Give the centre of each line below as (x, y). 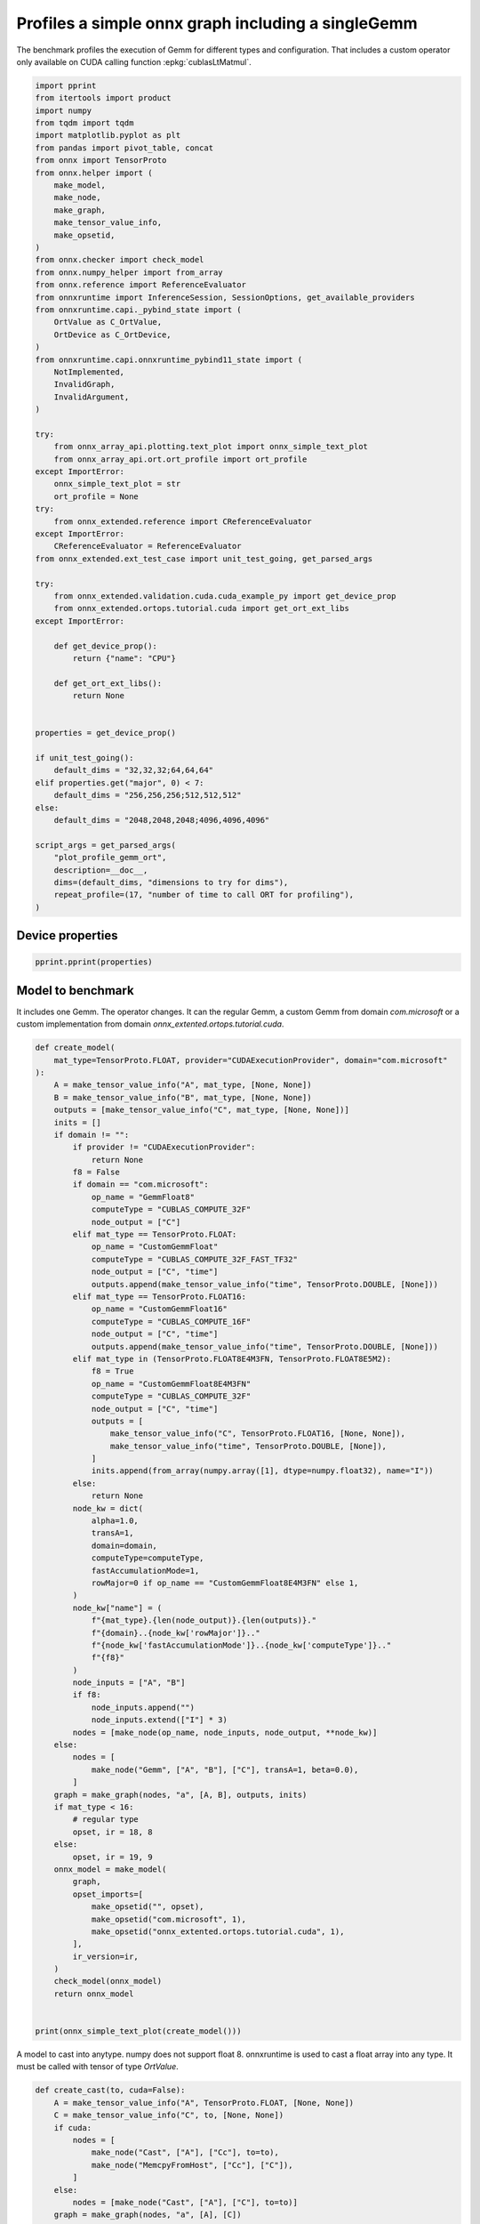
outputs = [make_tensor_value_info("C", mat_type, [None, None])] (202, 1110)
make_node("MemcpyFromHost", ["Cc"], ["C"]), (192, 2165)
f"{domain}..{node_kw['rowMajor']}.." (176, 1633)
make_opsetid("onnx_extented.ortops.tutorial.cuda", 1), (218, 1931)
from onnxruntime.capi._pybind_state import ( (138, 310)
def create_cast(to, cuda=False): (110, 2090)
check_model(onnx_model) (108, 1981)
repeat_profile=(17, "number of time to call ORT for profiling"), (204, 895)
